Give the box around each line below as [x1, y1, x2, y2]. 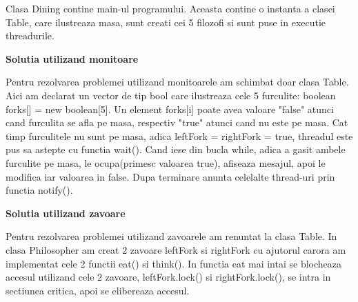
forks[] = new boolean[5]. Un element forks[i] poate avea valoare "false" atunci [6, 101, 334, 116]
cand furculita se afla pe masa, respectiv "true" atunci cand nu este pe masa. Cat [6, 115, 348, 130]
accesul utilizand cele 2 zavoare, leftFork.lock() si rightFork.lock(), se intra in [6, 270, 331, 284]
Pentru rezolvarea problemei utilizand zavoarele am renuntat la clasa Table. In [6, 229, 337, 243]
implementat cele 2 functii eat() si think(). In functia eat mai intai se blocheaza [6, 256, 342, 270]
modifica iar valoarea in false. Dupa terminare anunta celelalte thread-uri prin [6, 169, 335, 183]
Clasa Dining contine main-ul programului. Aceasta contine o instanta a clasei [6, 1, 335, 15]
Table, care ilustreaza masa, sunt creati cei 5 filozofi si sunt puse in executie [6, 14, 326, 29]
